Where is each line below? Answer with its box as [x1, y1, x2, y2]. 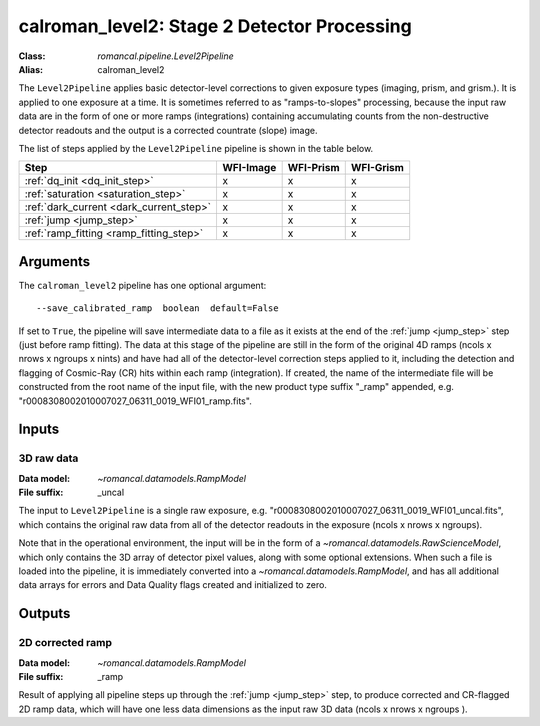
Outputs [18, 605, 71, 622]
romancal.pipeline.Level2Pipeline [97, 50, 234, 62]
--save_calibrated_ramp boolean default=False [36, 303, 279, 314]
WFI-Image [221, 161, 277, 175]
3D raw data [18, 451, 79, 465]
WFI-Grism [350, 161, 405, 175]
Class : [18, 50, 46, 62]
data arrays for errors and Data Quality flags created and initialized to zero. [18, 579, 327, 591]
